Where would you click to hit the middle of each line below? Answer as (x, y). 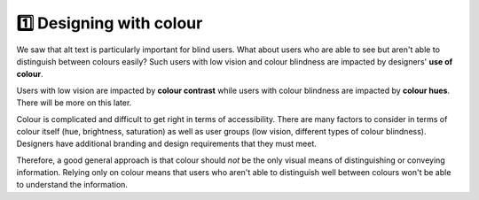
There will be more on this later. (74, 103)
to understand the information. (72, 185)
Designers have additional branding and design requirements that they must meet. (166, 144)
